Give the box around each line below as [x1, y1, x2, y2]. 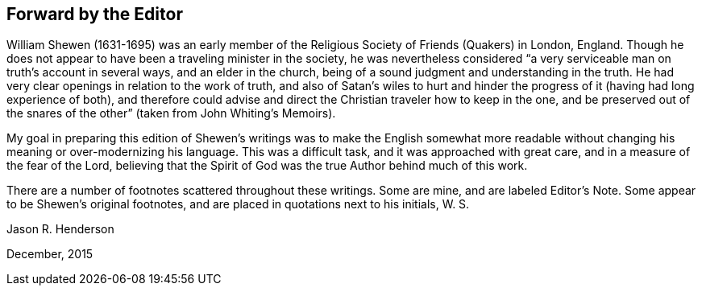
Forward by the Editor [6, 4, 183, 24]
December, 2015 [6, 247, 93, 261]
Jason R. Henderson [6, 222, 114, 236]
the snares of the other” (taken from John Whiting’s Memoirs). [6, 106, 336, 121]
